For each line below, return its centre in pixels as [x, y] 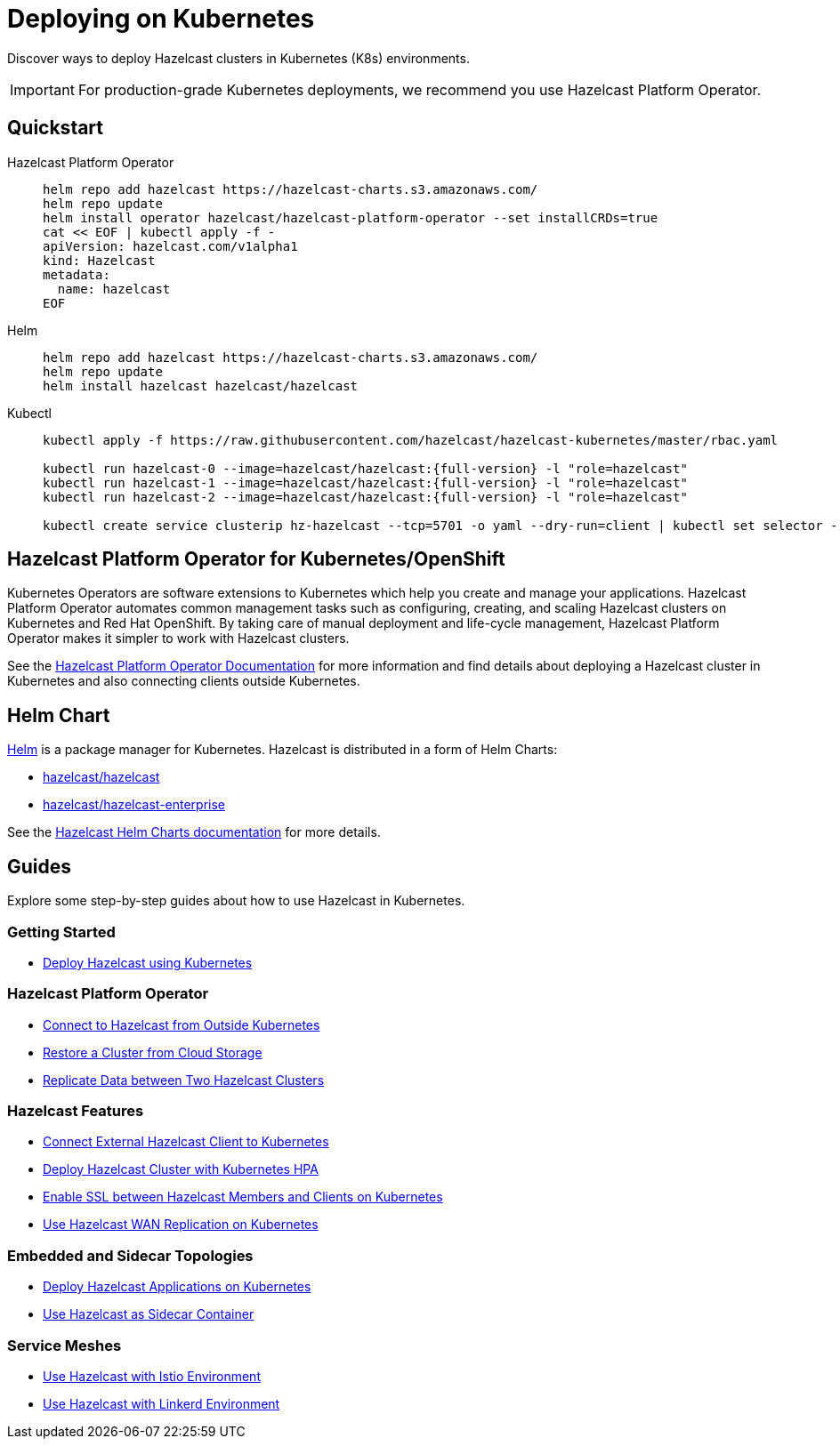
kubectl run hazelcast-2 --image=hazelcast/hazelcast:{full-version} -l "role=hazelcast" [365, 497]
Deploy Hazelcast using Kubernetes [148, 962]
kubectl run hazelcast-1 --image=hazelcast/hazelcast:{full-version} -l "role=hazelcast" [365, 482]
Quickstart [56, 128]
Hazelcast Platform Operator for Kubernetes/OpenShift [256, 559]
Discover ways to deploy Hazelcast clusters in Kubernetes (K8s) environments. [238, 58]
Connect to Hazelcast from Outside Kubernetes [182, 1024]
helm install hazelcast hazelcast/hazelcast [201, 386]
